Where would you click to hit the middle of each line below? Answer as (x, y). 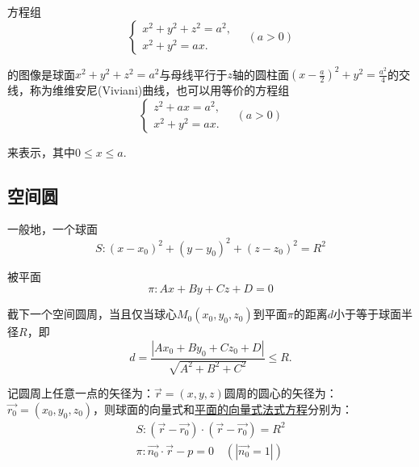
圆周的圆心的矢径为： (281, 393)
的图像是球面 (41, 74)
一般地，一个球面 (52, 229)
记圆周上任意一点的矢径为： (81, 393)
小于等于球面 (367, 314)
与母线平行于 (193, 74)
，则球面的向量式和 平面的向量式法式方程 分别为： (223, 408)
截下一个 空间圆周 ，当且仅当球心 (92, 314)
